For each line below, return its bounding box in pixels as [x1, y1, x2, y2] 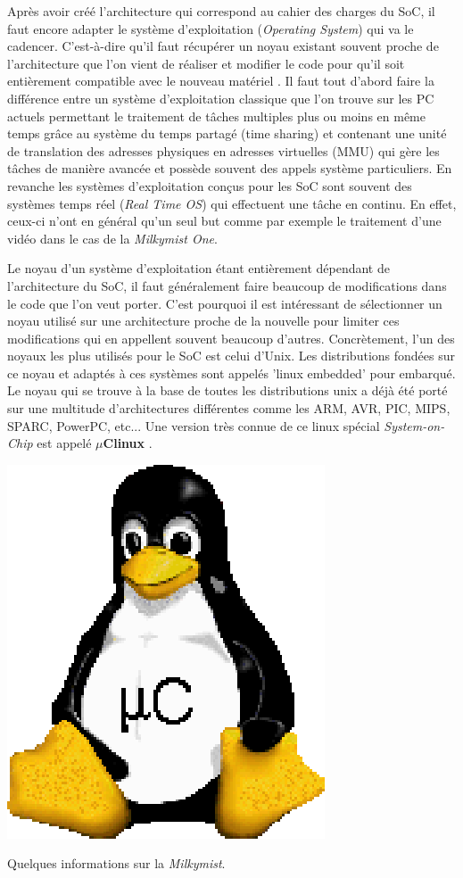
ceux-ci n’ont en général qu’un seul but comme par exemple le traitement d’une [7, 211, 442, 230]
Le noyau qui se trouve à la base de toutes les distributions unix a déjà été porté [7, 381, 448, 400]
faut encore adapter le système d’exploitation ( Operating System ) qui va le [7, 19, 414, 37]
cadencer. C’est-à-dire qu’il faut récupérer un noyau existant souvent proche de [7, 37, 439, 55]
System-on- [384, 416, 445, 435]
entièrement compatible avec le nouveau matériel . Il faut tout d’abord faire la [7, 71, 434, 90]
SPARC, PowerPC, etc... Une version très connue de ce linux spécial [7, 416, 380, 435]
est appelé [37, 434, 92, 452]
